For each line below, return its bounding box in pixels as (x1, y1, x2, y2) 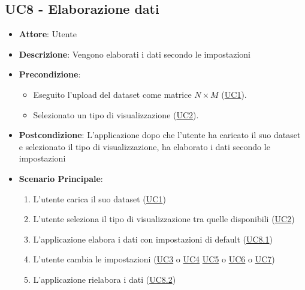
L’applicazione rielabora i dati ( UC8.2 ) (33, 273, 176, 285)
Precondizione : (19, 68, 81, 80)
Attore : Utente (19, 28, 77, 40)
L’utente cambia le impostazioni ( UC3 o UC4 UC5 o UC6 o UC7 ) (33, 253, 275, 265)
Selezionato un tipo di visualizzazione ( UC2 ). (33, 108, 199, 121)
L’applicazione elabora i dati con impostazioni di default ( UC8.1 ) (33, 232, 273, 245)
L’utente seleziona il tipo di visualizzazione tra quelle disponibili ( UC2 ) (33, 213, 295, 225)
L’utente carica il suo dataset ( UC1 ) (33, 192, 166, 205)
